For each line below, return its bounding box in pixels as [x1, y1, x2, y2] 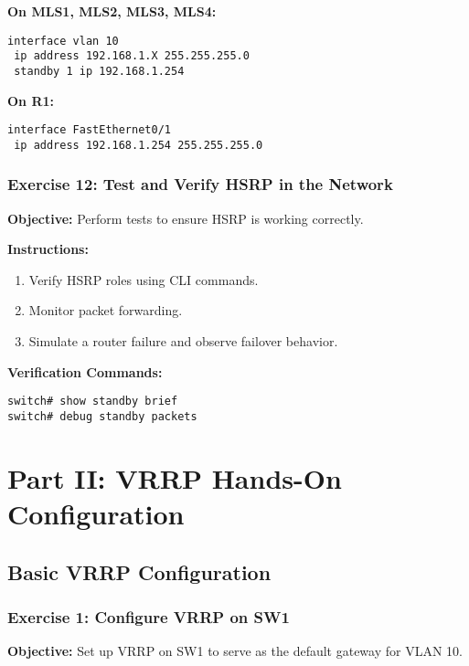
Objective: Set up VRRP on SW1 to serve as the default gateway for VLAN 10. [7, 641, 463, 661]
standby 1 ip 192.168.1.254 [14, 64, 185, 78]
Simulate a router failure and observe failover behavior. [28, 332, 338, 351]
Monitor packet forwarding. [28, 301, 183, 320]
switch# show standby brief [7, 395, 178, 408]
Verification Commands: [7, 362, 163, 381]
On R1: [7, 90, 55, 110]
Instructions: [7, 239, 89, 259]
